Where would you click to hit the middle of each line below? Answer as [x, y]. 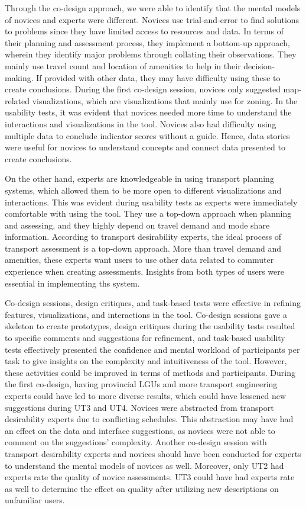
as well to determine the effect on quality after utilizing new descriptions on [142, 488]
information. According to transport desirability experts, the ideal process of [143, 237]
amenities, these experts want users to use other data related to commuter [139, 260]
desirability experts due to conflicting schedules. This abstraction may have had [149, 419]
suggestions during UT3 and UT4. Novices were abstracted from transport [139, 407]
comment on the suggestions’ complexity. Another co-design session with [136, 442]
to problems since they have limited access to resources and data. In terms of [144, 31]
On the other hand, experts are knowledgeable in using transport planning [139, 179]
